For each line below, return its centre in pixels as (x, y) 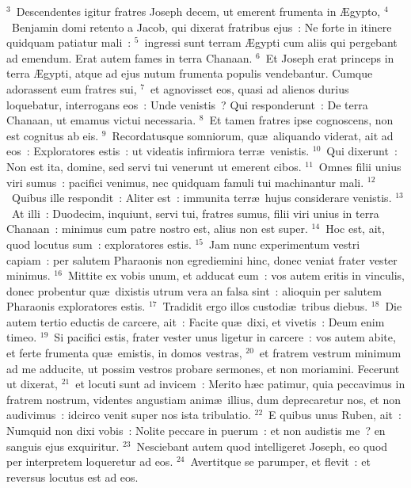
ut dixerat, (32, 384)
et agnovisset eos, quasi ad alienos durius (249, 88)
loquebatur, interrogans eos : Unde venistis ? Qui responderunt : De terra (187, 104)
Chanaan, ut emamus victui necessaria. (101, 120)
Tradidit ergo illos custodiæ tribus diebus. (265, 306)
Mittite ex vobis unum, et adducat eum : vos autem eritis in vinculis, (236, 275)
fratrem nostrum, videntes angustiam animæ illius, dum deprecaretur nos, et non (204, 399)
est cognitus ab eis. (53, 135)
